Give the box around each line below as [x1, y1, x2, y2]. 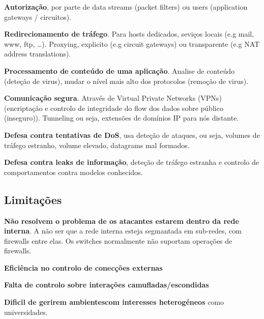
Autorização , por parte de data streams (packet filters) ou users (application [4, 2, 248, 12]
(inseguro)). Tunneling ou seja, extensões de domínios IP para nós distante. [4, 112, 239, 123]
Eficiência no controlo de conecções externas [4, 262, 163, 273]
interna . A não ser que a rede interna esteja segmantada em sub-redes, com [4, 225, 242, 236]
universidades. [4, 306, 48, 317]
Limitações [4, 191, 62, 207]
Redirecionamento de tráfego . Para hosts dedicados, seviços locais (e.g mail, [4, 28, 254, 39]
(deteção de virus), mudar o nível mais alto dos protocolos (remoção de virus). [4, 75, 249, 86]
